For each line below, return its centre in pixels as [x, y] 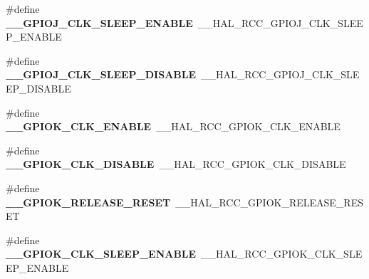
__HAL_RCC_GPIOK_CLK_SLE [282, 254]
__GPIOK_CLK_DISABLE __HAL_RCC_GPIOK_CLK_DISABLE [176, 164]
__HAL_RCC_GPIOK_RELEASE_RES [269, 202]
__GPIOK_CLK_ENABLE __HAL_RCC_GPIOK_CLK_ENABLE [173, 126]
